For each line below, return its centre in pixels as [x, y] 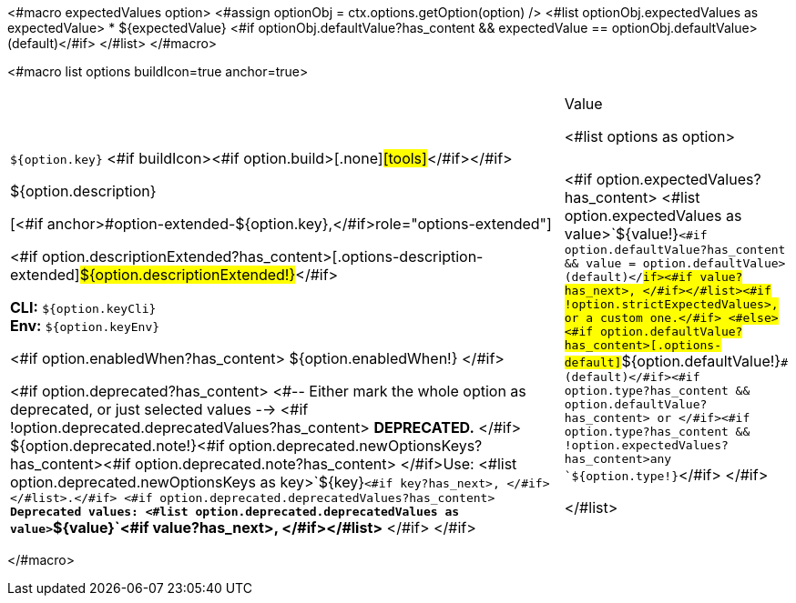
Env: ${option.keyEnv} [85, 326]
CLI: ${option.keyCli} [83, 307]
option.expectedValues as [653, 215]
